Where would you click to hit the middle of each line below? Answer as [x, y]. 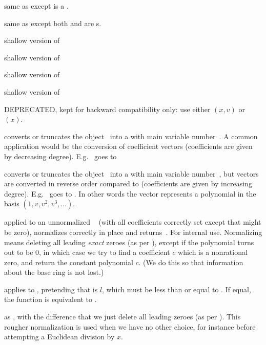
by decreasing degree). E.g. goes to [60, 156]
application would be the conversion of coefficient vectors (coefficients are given [128, 146]
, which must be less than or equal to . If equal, [177, 289]
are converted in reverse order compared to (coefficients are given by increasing [128, 184]
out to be [19, 252]
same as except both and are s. [53, 23]
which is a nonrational [213, 252]
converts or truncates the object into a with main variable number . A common [131, 136]
